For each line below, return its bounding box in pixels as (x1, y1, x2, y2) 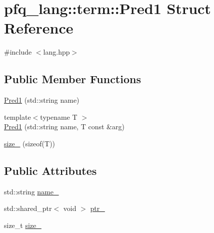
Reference (4, 18, 73, 38)
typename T (40, 111, 77, 122)
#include (4, 47, 32, 57)
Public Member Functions (4, 71, 141, 87)
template (4, 111, 31, 122)
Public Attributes (4, 162, 97, 178)
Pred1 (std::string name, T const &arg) (4, 121, 124, 132)
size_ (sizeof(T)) (4, 138, 55, 148)
